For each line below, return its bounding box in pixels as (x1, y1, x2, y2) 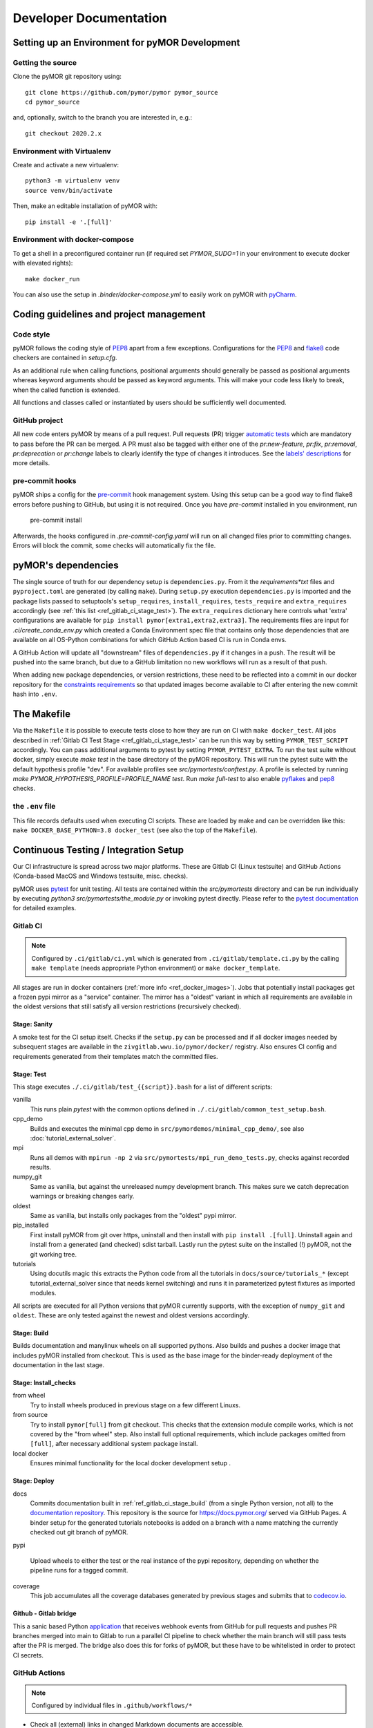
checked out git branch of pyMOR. (30, 1528, 128, 1537)
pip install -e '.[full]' (25, 218, 113, 226)
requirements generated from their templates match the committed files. (12, 1052, 218, 1060)
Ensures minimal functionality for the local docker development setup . (30, 1459, 231, 1467)
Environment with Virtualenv (12, 146, 111, 156)
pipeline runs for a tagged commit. (30, 1566, 128, 1575)
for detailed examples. (12, 904, 77, 912)
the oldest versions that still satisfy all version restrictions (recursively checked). (12, 1002, 242, 1011)
